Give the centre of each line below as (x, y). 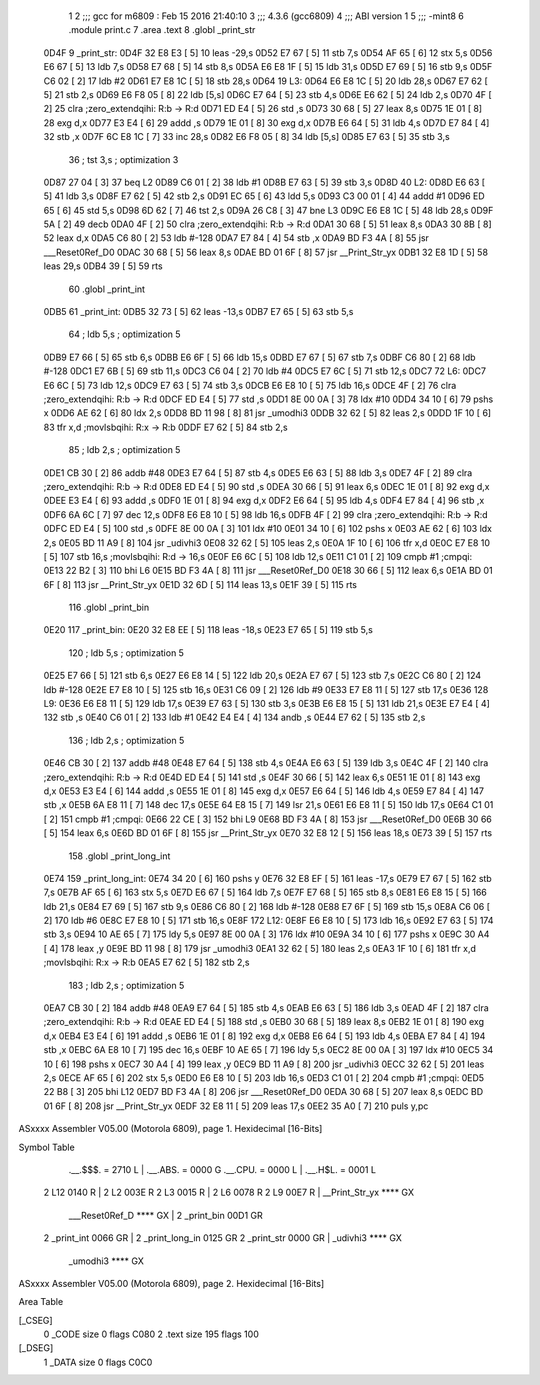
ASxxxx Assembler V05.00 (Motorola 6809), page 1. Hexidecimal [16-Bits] (170, 1129)
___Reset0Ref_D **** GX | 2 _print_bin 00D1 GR (166, 1215)
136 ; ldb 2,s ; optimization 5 (126, 740)
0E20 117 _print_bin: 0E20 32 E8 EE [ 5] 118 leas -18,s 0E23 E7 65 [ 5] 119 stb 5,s (208, 630)
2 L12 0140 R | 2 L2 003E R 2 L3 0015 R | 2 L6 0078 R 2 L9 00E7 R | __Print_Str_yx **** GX (229, 1192)
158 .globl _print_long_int (119, 856)
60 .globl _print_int (106, 289)
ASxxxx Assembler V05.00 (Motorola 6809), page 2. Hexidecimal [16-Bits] (171, 1283)
